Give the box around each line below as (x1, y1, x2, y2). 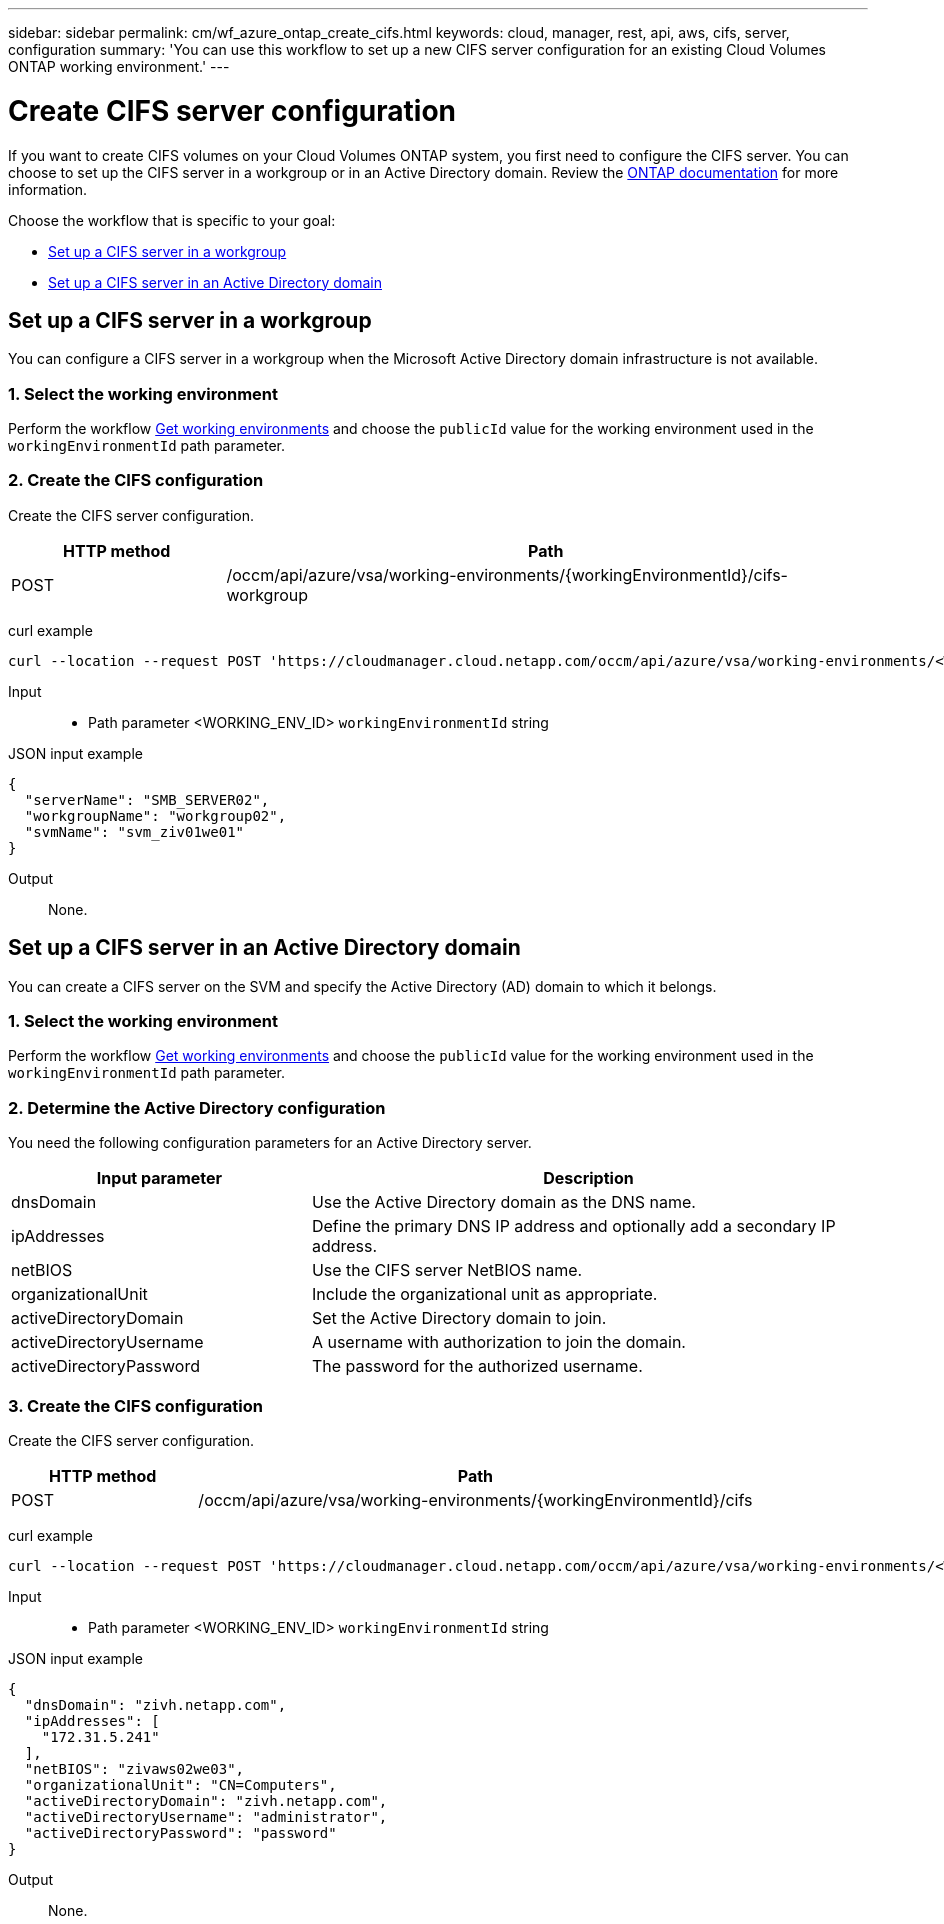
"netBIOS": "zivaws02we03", (24, 1760, 245, 1777)
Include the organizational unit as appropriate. (311, 1284, 658, 1305)
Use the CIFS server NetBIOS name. (311, 1260, 583, 1281)
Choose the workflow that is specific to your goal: (8, 211, 336, 229)
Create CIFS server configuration (8, 93, 456, 128)
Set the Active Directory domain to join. (311, 1308, 607, 1329)
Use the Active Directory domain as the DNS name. (311, 1192, 696, 1213)
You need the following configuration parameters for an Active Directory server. (8, 1134, 532, 1152)
